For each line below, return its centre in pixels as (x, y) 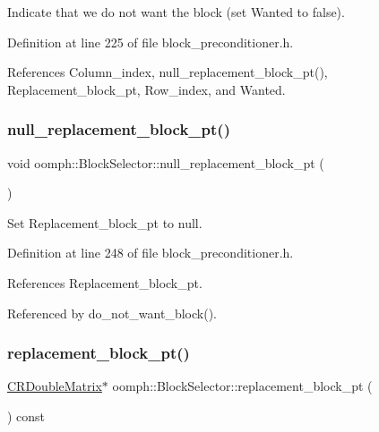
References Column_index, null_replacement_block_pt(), (168, 72)
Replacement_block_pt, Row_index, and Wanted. (146, 89)
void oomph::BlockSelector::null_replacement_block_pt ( (166, 162)
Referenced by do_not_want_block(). (112, 313)
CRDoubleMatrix (55, 386)
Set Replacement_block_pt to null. (105, 222)
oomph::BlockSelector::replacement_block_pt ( (242, 386)
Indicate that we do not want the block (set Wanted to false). (176, 12)
